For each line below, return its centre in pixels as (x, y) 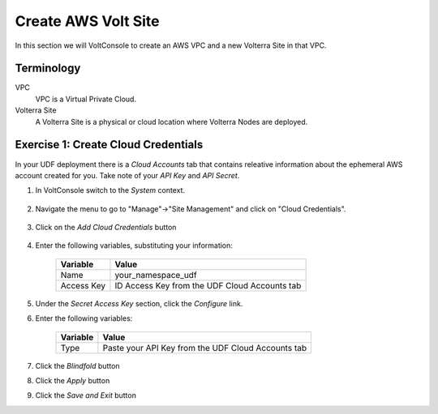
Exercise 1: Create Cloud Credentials (109, 145)
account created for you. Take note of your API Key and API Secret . (127, 175)
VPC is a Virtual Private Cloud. (86, 99)
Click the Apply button (73, 381)
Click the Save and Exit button (86, 395)
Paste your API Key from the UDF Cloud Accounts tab (205, 348)
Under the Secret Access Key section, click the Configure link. (139, 303)
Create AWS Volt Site (87, 21)
